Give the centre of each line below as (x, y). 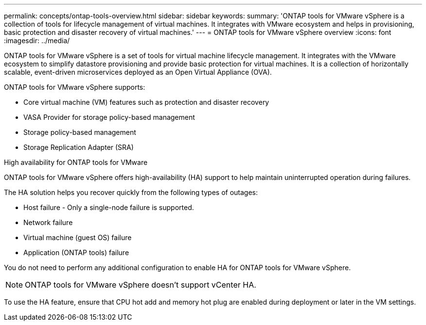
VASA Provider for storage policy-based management (109, 117)
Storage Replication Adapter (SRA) (79, 147)
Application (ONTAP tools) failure (76, 252)
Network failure (48, 222)
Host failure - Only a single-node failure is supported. (109, 207)
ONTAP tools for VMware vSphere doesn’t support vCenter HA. (141, 285)
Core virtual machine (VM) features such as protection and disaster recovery (146, 102)
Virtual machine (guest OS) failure (78, 237)
